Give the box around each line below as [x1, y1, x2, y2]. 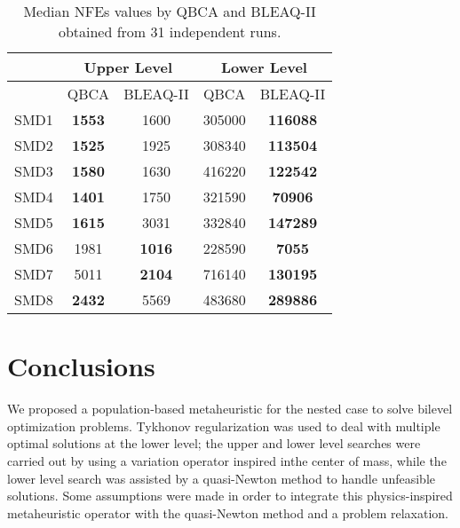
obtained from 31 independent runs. [58, 21, 282, 42]
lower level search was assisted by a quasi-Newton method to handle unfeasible [7, 469, 436, 487]
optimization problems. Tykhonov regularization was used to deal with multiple [7, 416, 440, 435]
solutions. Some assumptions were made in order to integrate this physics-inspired [7, 486, 453, 505]
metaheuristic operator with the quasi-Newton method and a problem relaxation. [7, 503, 448, 522]
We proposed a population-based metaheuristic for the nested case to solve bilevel [7, 399, 453, 418]
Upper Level [83, 57, 172, 77]
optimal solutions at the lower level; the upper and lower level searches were [7, 434, 421, 453]
